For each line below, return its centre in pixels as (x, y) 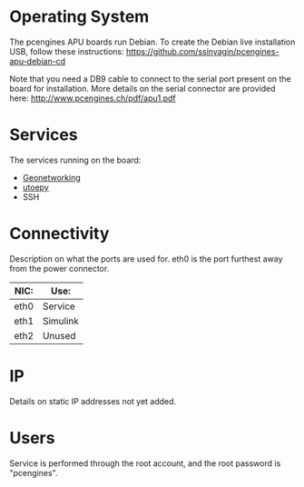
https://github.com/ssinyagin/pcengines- (202, 51)
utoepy (36, 187)
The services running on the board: (75, 160)
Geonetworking (52, 177)
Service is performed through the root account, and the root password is (145, 463)
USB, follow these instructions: (67, 51)
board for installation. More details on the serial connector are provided (142, 88)
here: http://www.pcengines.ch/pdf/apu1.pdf (93, 98)
